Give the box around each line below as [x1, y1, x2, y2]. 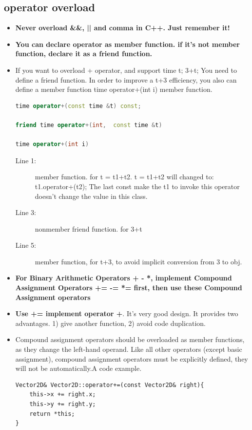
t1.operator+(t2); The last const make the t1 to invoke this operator [35, 181, 240, 191]
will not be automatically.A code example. [15, 363, 142, 373]
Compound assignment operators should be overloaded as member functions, [15, 334, 245, 344]
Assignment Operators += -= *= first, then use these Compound [15, 282, 242, 293]
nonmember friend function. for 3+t [35, 223, 142, 234]
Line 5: [15, 240, 36, 250]
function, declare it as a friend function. [15, 48, 153, 59]
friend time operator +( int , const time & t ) [15, 121, 162, 129]
